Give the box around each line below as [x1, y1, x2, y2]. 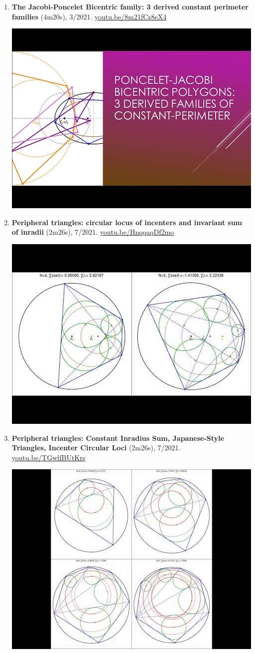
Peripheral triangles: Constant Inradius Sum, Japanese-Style [11, 432, 224, 443]
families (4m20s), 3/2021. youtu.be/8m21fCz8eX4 [11, 11, 167, 21]
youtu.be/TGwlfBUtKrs [11, 452, 86, 462]
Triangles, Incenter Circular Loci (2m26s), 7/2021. [11, 442, 181, 453]
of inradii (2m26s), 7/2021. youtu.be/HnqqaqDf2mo [11, 227, 174, 237]
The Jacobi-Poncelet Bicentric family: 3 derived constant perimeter [11, 1, 249, 11]
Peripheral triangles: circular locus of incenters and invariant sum [11, 217, 243, 227]
